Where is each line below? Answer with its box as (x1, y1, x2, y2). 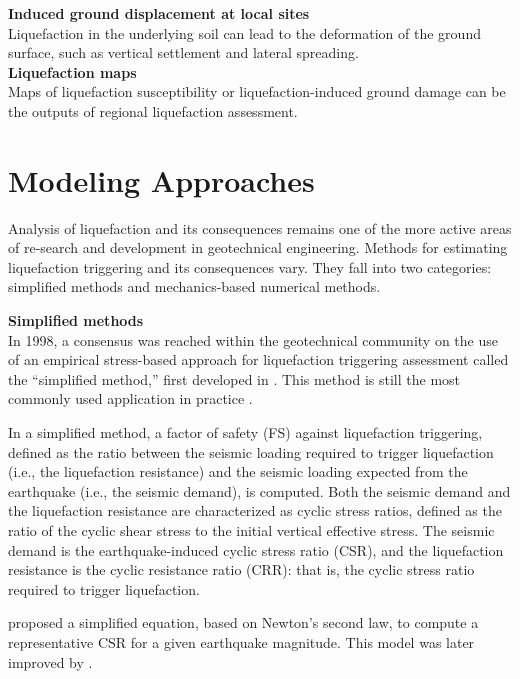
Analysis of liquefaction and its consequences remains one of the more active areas (8, 217, 512, 238)
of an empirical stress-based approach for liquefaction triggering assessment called (8, 349, 509, 370)
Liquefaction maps (8, 61, 137, 82)
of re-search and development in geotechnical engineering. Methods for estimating (8, 237, 508, 258)
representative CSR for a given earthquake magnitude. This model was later (8, 631, 475, 652)
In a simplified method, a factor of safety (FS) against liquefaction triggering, (8, 422, 483, 443)
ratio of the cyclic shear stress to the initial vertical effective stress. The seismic (8, 520, 495, 540)
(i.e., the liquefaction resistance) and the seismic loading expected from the (8, 461, 468, 482)
